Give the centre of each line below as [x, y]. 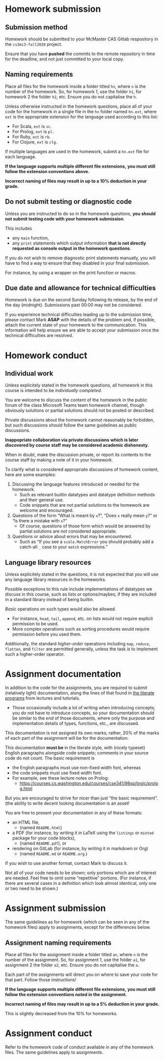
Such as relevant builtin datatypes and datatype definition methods [87, 495]
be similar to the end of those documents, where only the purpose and [83, 718]
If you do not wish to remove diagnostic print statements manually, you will [80, 258]
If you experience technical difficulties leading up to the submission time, [79, 315]
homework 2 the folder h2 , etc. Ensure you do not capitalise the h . [71, 96]
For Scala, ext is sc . [32, 126]
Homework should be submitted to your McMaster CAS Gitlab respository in [82, 39]
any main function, [30, 238]
